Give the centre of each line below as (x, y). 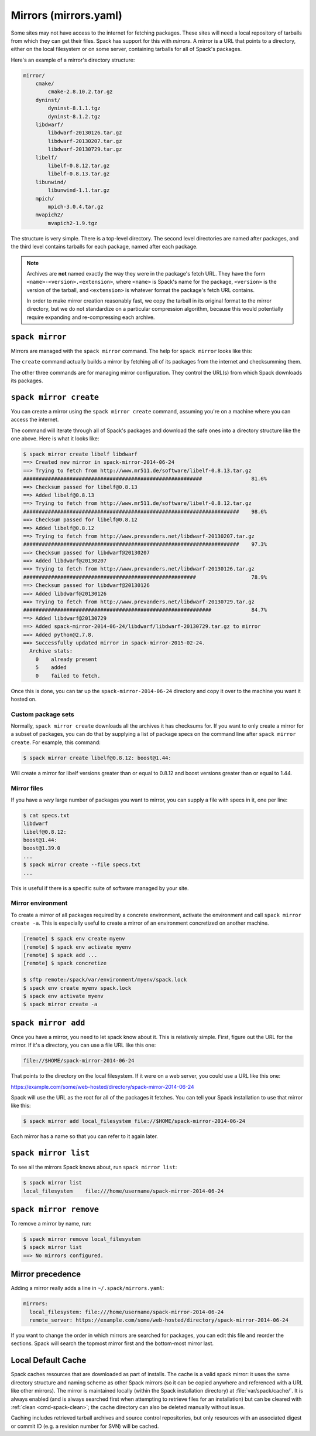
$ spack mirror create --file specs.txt (82, 865)
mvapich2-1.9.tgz (73, 223)
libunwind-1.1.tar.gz (79, 190)
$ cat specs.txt (47, 815)
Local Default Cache (49, 1360)
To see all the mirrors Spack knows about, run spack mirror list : (94, 1167)
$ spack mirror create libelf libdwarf (80, 454)
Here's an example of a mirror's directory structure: (73, 60)
